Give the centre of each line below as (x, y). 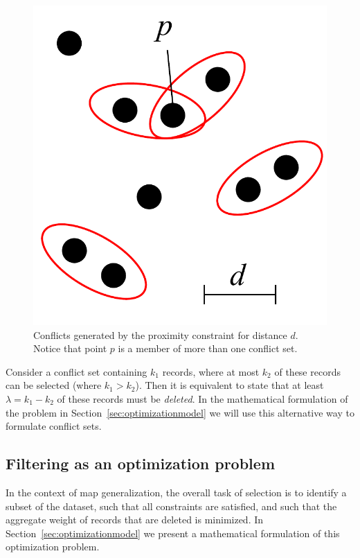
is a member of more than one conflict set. (208, 348)
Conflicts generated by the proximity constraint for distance (160, 334)
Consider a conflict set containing (76, 371)
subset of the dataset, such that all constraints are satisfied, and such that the (171, 506)
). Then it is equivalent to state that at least (229, 385)
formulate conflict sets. (54, 426)
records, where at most (211, 371)
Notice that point (70, 348)
